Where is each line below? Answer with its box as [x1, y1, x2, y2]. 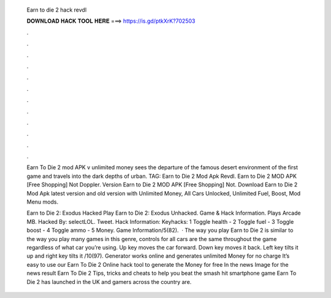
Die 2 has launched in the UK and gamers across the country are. [26, 278, 192, 285]
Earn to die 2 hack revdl [26, 6, 87, 13]
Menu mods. [26, 198, 58, 205]
